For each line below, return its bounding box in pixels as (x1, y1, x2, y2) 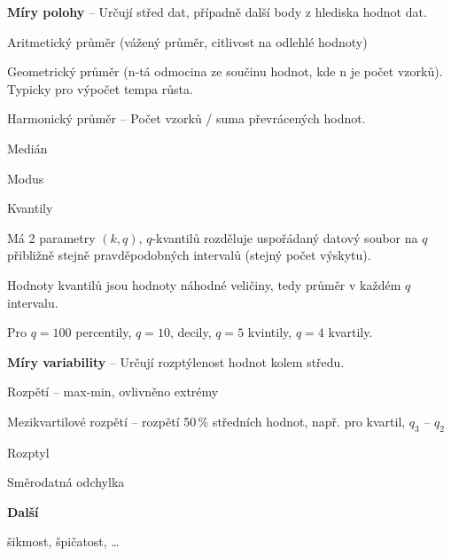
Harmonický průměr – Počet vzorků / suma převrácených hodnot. (7, 109, 366, 128)
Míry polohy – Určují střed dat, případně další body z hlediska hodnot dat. (7, 3, 427, 20)
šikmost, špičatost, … (7, 532, 120, 551)
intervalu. (7, 293, 58, 311)
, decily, (169, 323, 212, 341)
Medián (7, 138, 48, 157)
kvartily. (328, 323, 373, 341)
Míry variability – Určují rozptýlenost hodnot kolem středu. (7, 352, 345, 371)
